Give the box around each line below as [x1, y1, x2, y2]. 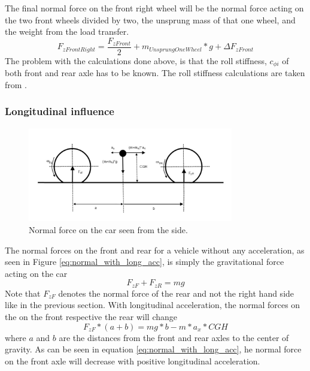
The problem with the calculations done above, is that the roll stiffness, [5, 54, 267, 67]
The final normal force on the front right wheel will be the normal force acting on [5, 2, 304, 14]
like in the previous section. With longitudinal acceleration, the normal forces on [5, 298, 300, 311]
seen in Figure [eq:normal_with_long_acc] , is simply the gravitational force [5, 255, 284, 268]
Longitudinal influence [5, 104, 114, 119]
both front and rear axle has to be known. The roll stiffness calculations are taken [5, 67, 305, 79]
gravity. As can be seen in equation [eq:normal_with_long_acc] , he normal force [5, 343, 302, 355]
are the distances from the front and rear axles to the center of [59, 331, 289, 343]
